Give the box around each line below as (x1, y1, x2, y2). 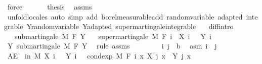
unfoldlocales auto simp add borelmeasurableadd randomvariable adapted (7, 11, 243, 21)
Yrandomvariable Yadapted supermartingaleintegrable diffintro (26, 21, 234, 31)
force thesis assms (7, 1, 92, 11)
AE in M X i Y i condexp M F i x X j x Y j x (7, 50, 191, 60)
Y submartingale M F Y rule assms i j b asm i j (7, 40, 217, 51)
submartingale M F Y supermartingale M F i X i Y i (14, 30, 211, 41)
